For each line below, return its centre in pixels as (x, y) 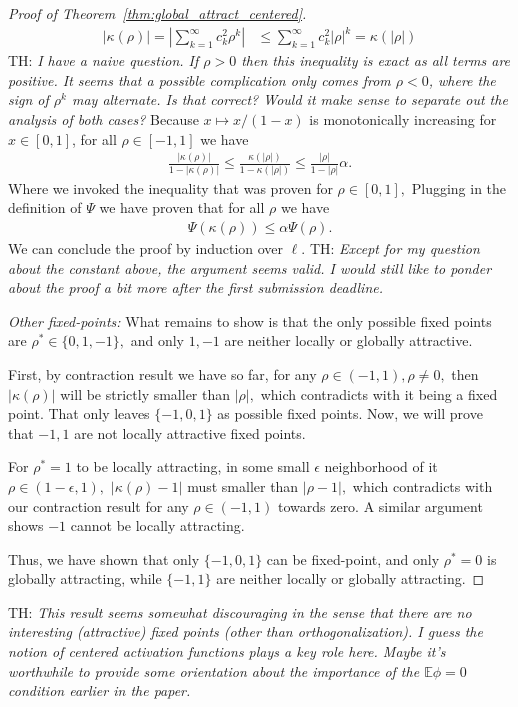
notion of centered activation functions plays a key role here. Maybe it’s (227, 651)
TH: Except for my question (394, 247)
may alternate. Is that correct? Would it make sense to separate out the (289, 99)
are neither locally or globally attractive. (348, 340)
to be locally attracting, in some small (193, 466)
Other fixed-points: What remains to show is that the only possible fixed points (250, 320)
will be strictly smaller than (145, 393)
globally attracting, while (85, 578)
